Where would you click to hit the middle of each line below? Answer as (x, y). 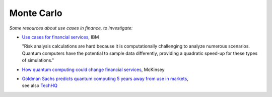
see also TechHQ (40, 85)
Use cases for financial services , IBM (60, 37)
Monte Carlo (36, 13)
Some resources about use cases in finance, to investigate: (71, 28)
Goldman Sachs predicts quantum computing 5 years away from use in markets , (105, 78)
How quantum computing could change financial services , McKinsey (93, 69)
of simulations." (38, 60)
